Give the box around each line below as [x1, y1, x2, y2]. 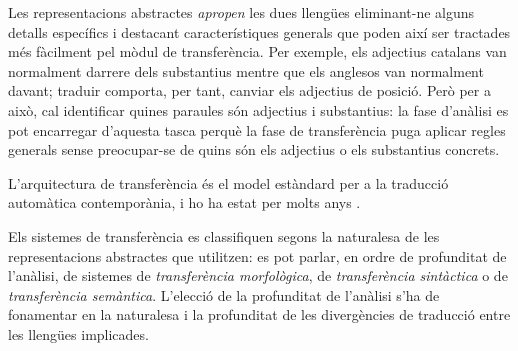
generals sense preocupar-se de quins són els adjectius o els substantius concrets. [8, 139, 500, 160]
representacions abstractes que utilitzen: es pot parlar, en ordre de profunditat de [8, 245, 507, 266]
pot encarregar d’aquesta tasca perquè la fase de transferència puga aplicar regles [8, 119, 506, 140]
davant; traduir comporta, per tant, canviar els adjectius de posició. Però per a [8, 80, 491, 101]
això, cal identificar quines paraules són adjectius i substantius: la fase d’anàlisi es [8, 99, 509, 120]
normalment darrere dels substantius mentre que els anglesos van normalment [8, 60, 484, 81]
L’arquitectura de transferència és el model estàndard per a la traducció [8, 172, 449, 193]
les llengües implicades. [8, 323, 149, 344]
